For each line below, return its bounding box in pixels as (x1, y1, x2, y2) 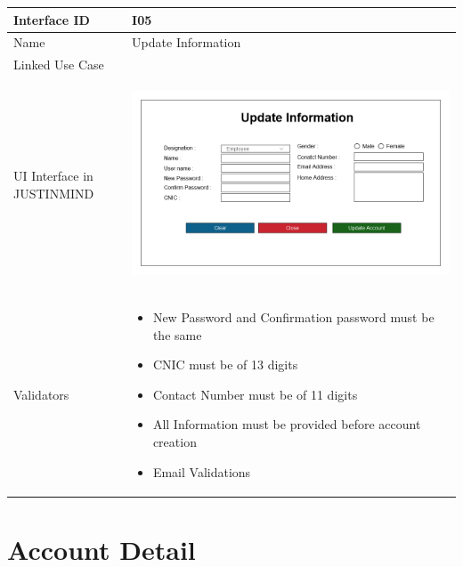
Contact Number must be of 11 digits (152, 385, 358, 403)
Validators (13, 385, 69, 403)
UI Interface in (13, 166, 93, 185)
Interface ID (13, 10, 90, 28)
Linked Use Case (13, 55, 104, 74)
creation (152, 433, 197, 451)
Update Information (132, 33, 241, 52)
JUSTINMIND (13, 183, 94, 202)
